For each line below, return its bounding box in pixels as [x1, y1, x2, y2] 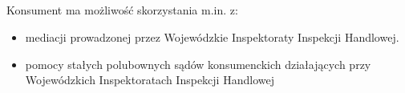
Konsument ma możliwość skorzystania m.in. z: [6, 2, 238, 18]
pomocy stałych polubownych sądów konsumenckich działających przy [25, 55, 371, 72]
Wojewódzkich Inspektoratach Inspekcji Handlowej [25, 71, 274, 88]
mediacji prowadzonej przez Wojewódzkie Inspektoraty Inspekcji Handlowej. [25, 28, 399, 45]
